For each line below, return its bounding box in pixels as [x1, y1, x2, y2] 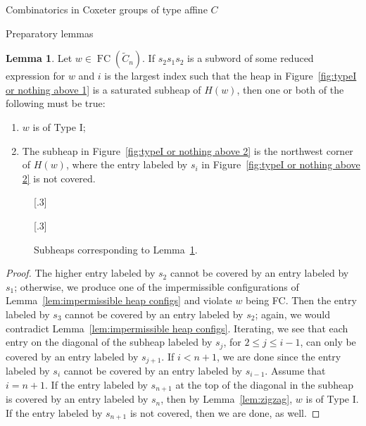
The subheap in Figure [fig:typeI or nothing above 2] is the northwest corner [22, 143, 353, 158]
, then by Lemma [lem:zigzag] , [160, 391, 293, 406]
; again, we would [255, 306, 330, 321]
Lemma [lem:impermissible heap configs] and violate [6, 293, 232, 308]
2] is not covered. [22, 170, 96, 185]
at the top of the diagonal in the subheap [175, 377, 353, 391]
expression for [6, 68, 65, 83]
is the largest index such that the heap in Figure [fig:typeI [104, 68, 357, 83]
